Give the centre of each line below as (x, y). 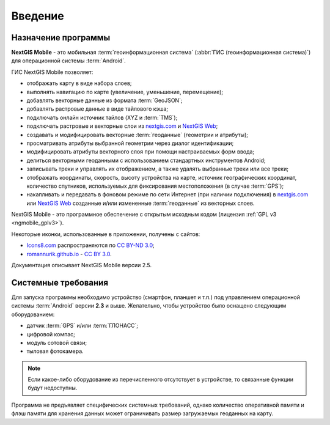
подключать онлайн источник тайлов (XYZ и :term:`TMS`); (102, 117)
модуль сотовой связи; (57, 342)
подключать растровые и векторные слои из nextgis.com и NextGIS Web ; (122, 126)
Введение (38, 16)
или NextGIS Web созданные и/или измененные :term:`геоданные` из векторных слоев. (141, 203)
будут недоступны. (53, 388)
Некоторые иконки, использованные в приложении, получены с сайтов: (106, 234)
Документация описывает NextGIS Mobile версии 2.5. (82, 265)
